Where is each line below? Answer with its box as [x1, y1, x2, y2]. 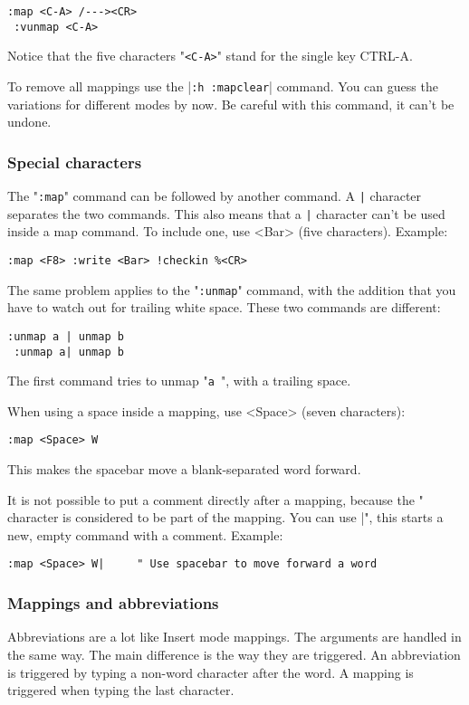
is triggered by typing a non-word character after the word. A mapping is [7, 662, 414, 681]
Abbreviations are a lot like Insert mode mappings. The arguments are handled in [7, 627, 462, 646]
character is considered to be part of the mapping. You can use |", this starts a [7, 508, 444, 527]
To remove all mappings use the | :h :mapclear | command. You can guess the [7, 76, 438, 95]
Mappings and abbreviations [7, 592, 219, 614]
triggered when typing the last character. [7, 681, 234, 700]
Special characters [7, 150, 142, 173]
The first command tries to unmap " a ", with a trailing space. [7, 371, 351, 390]
